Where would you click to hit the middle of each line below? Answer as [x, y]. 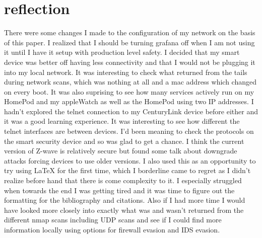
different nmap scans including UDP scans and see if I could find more [113, 220]
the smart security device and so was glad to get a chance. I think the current [124, 141]
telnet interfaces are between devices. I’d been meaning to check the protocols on [129, 131]
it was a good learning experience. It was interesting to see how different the [122, 121]
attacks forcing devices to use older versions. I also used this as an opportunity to [130, 160]
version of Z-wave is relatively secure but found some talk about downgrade [121, 151]
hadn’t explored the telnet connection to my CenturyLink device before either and [131, 111]
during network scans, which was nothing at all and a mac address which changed [130, 82]
